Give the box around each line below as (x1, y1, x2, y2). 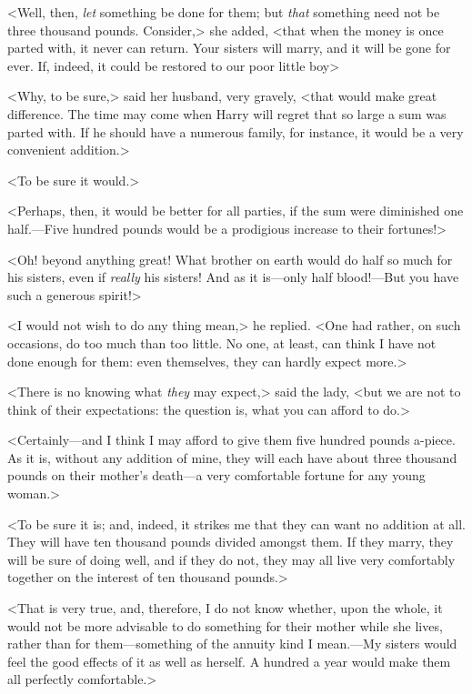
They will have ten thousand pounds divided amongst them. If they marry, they (7, 532, 454, 551)
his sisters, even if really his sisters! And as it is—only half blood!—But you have (7, 267, 459, 287)
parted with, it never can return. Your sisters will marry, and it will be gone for (7, 38, 451, 57)
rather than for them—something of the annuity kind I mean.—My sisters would (7, 634, 457, 653)
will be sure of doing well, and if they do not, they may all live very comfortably (7, 549, 456, 568)
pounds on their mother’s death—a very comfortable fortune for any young (7, 466, 426, 485)
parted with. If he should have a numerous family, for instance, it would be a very (7, 122, 464, 141)
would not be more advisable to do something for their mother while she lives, (7, 616, 443, 635)
